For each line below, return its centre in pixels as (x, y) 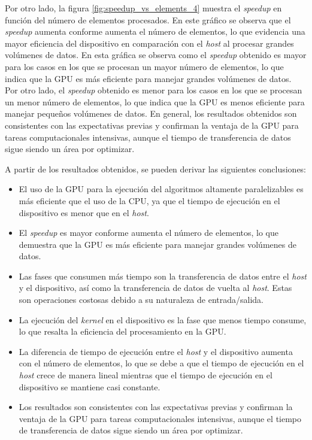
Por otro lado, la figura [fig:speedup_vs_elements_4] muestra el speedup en (143, 8)
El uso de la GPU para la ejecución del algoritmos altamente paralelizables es (161, 189)
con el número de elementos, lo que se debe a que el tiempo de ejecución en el (161, 363)
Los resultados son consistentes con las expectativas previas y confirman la (156, 407)
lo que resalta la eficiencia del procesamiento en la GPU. (122, 331)
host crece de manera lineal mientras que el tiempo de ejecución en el (146, 375)
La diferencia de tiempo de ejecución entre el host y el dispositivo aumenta (156, 351)
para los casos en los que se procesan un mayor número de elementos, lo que (144, 66)
